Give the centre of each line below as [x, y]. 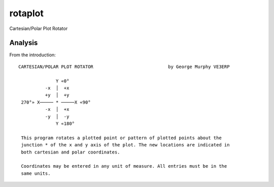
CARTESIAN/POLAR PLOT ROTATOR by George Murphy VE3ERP [124, 67]
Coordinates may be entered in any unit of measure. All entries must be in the [124, 166]
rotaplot [27, 13]
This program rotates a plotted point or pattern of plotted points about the [121, 138]
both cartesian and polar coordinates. [71, 152]
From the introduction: [32, 55]
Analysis [24, 43]
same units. [36, 173]
